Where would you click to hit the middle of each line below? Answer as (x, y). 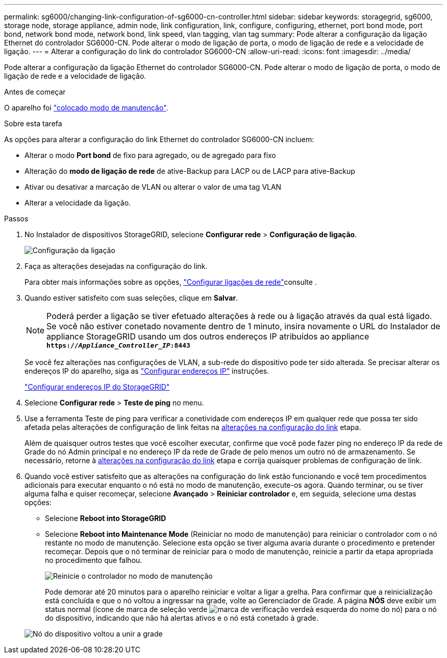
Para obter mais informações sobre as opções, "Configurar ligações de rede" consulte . (171, 282)
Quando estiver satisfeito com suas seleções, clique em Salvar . (131, 298)
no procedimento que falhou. (94, 560)
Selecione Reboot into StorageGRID (106, 518)
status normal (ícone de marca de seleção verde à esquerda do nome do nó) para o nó (241, 609)
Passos (16, 219)
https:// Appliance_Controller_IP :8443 (118, 345)
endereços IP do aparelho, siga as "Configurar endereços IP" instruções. (147, 371)
